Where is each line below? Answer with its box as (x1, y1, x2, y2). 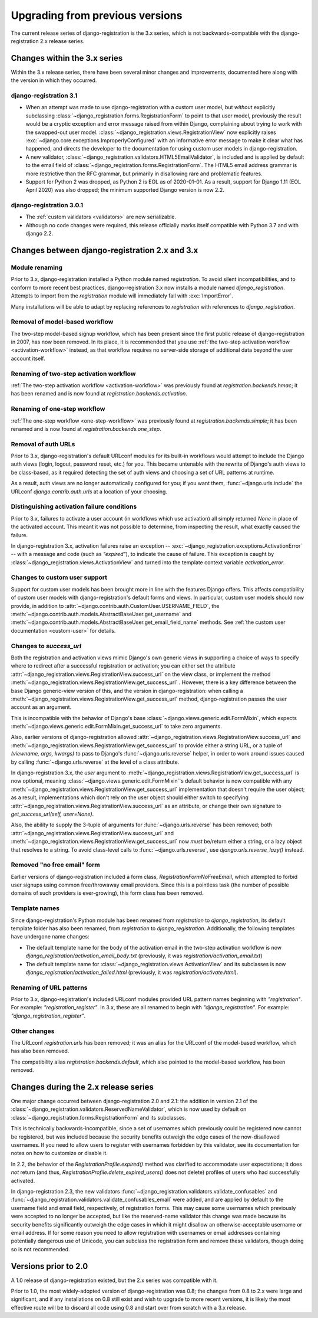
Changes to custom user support (11, 573, 108, 581)
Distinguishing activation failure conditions (11, 502, 137, 511)
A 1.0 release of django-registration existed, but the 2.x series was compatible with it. (11, 1277, 218, 1284)
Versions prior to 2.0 (11, 1261, 88, 1271)
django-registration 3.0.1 (11, 201, 84, 210)
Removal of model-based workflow (11, 318, 114, 326)
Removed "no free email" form (11, 861, 100, 869)
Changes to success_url (11, 642, 82, 650)
